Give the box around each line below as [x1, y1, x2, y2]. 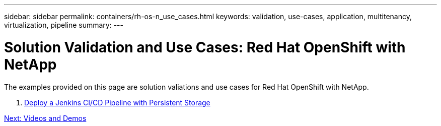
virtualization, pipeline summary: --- [4, 21, 124, 29]
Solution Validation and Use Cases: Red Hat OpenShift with [4, 38, 406, 56]
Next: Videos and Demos [4, 113, 87, 122]
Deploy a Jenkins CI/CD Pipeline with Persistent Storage [24, 98, 210, 107]
